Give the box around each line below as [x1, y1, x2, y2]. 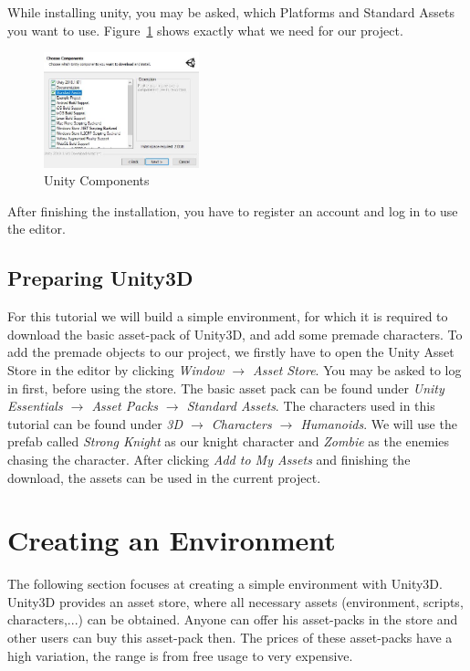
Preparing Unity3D [7, 264, 193, 292]
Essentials [7, 396, 63, 415]
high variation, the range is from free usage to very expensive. [7, 645, 353, 665]
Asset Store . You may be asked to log [253, 360, 462, 379]
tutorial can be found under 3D [7, 414, 183, 433]
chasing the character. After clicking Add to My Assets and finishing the [7, 449, 411, 468]
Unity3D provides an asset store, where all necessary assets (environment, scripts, [7, 592, 464, 611]
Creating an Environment [7, 521, 336, 559]
